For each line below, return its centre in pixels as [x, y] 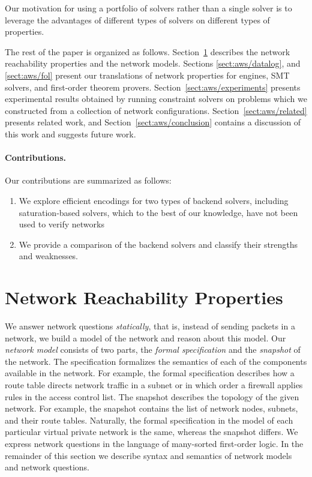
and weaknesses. [49, 256]
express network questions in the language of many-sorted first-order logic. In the [154, 443]
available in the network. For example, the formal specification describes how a [150, 373]
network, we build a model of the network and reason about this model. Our [145, 337]
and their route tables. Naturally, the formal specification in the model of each [149, 420]
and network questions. [47, 467]
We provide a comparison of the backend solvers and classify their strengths [158, 244]
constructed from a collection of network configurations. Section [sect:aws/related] [156, 110]
